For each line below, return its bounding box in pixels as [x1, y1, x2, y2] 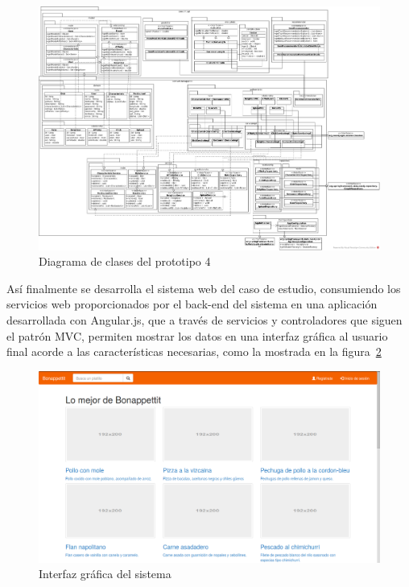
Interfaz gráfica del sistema [39, 565, 171, 582]
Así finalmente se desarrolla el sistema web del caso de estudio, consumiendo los [6, 279, 401, 296]
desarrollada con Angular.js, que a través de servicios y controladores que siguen [6, 311, 403, 328]
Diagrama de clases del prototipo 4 [39, 253, 211, 270]
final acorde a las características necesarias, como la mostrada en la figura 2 [6, 343, 382, 360]
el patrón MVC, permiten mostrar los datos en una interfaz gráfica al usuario [6, 327, 388, 344]
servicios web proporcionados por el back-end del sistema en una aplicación [6, 296, 378, 312]
